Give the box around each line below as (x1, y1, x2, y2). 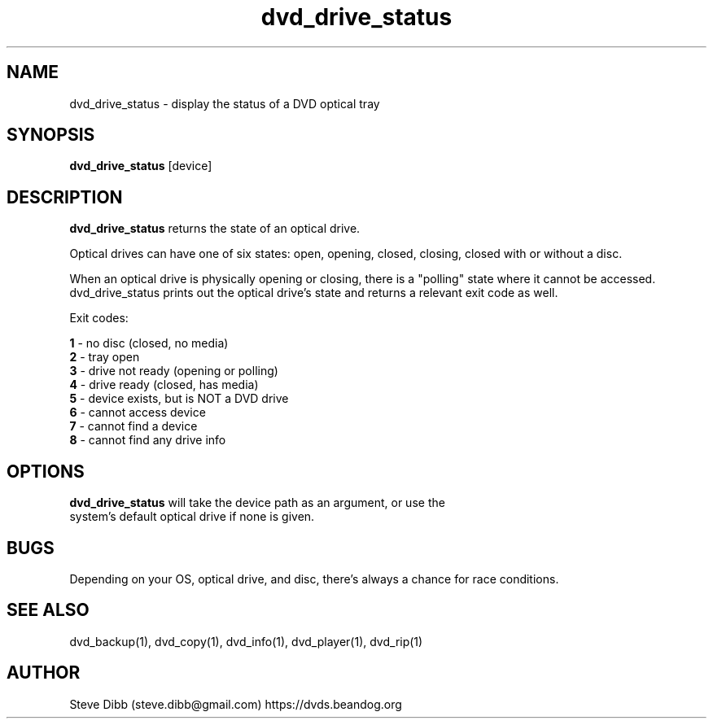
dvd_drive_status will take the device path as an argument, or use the (69, 496, 445, 510)
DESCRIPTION (7, 186, 123, 207)
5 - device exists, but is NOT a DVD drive (69, 391, 289, 406)
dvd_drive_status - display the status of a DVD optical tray (69, 96, 380, 111)
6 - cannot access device (69, 405, 206, 420)
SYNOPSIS (7, 124, 95, 146)
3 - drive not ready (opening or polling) (69, 364, 278, 378)
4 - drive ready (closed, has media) (69, 378, 259, 392)
